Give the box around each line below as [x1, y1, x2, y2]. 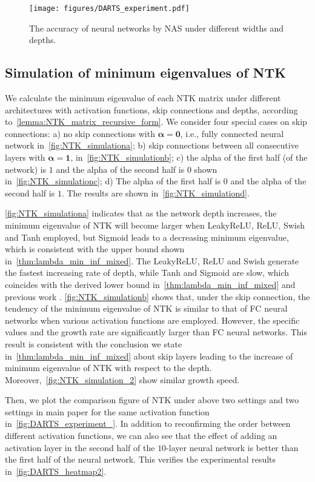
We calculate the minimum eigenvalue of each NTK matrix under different [5, 92, 281, 104]
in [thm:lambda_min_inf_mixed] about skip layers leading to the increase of [5, 349, 293, 362]
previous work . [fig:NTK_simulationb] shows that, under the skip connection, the [5, 290, 310, 303]
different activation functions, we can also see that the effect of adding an [5, 429, 277, 442]
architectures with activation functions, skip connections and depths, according [5, 103, 298, 116]
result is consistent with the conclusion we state [5, 337, 182, 350]
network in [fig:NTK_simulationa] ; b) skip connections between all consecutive [5, 139, 299, 152]
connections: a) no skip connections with [5, 127, 155, 139]
